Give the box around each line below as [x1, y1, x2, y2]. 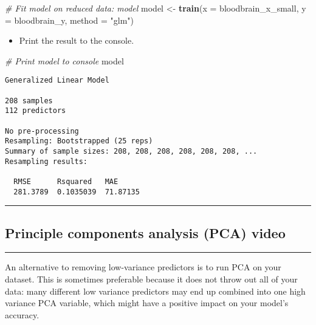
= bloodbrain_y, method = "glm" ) [5, 13, 134, 26]
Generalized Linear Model [5, 76, 109, 85]
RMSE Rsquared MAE [13, 177, 118, 186]
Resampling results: [5, 157, 88, 166]
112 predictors [5, 106, 66, 115]
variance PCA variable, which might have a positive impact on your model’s [5, 296, 289, 309]
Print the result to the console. [19, 34, 134, 47]
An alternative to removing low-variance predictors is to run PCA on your [5, 261, 281, 273]
